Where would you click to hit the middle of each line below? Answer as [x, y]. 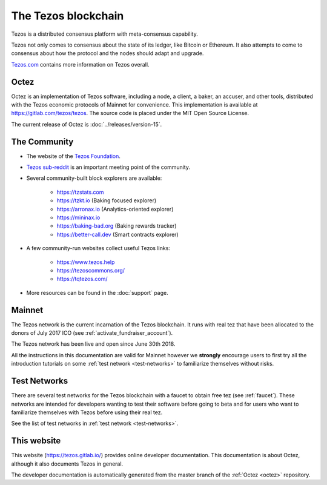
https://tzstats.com [80, 192]
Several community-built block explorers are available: [94, 178]
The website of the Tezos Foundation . [74, 156]
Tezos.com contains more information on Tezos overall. [80, 64]
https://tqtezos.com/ [82, 279]
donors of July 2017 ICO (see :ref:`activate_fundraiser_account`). [92, 333]
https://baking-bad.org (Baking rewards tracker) [117, 226]
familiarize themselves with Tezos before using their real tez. [87, 412]
